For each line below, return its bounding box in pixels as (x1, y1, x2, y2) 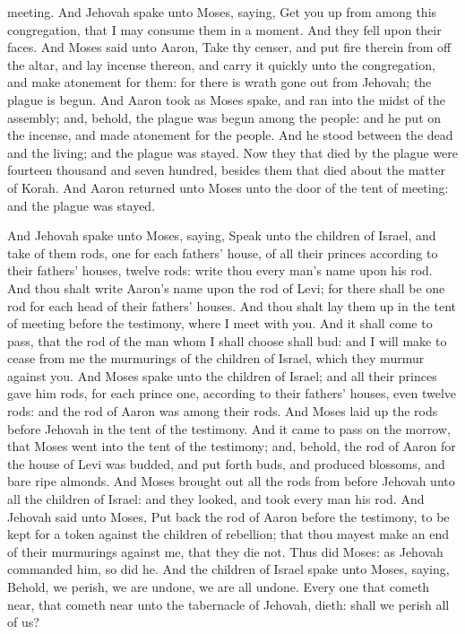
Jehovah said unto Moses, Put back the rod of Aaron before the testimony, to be (7, 507, 450, 525)
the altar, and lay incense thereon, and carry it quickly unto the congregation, (7, 55, 435, 74)
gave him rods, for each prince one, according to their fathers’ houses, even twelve (7, 384, 457, 403)
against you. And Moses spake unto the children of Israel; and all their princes (7, 366, 437, 385)
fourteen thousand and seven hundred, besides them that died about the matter (7, 161, 445, 179)
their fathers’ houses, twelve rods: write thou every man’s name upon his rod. (7, 261, 433, 280)
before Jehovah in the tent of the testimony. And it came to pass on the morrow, (7, 419, 451, 438)
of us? (7, 612, 39, 631)
